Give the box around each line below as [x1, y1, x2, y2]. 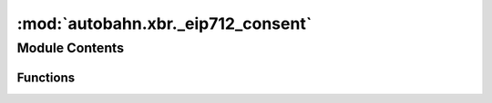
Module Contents [16, 40, 125, 56]
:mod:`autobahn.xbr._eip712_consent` [16, 14, 313, 33]
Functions [16, 70, 76, 85]
